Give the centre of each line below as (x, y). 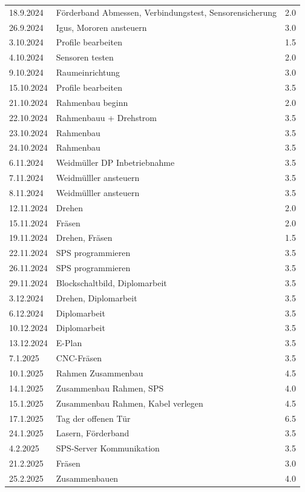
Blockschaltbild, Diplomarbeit (111, 282)
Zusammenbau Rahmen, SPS (110, 388)
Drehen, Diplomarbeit (97, 297)
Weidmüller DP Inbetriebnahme (115, 162)
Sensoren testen (85, 57)
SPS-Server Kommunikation (108, 448)
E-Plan (69, 343)
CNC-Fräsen (79, 358)
